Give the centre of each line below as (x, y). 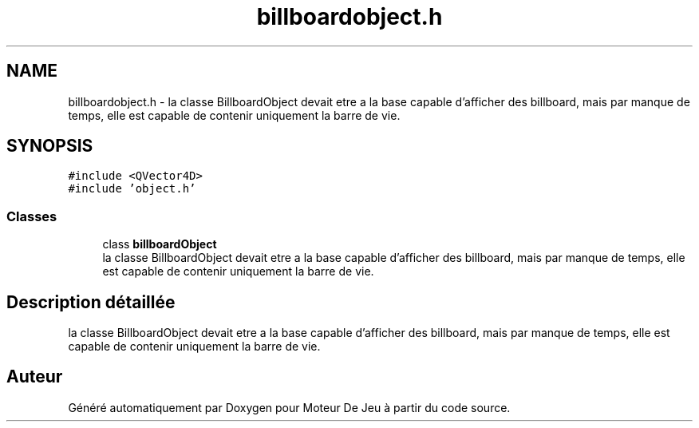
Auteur (35, 377)
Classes (32, 216)
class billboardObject (160, 244)
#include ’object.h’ (132, 189)
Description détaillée (91, 302)
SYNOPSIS (50, 146)
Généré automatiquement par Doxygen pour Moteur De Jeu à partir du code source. (289, 407)
